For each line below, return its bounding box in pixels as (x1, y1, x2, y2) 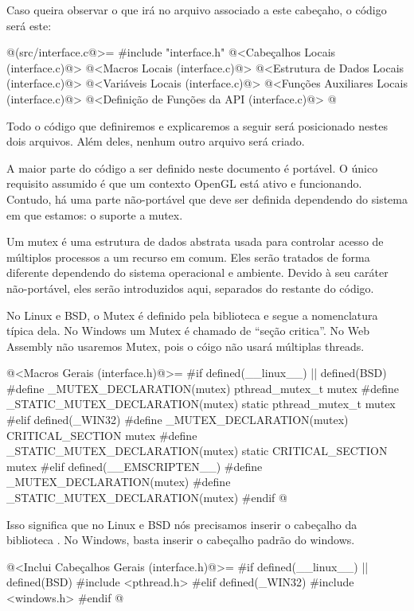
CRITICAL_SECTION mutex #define (6, 426, 197, 443)
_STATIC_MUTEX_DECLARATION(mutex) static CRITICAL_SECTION (6, 442, 388, 459)
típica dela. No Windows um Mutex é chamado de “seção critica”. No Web (6, 322, 369, 339)
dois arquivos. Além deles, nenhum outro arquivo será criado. (6, 133, 305, 150)
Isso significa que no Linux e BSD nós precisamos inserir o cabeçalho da (6, 516, 357, 532)
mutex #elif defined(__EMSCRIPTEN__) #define (6, 457, 263, 474)
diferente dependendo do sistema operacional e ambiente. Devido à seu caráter (6, 264, 389, 281)
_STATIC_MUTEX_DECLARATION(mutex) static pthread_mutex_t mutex (6, 395, 396, 412)
